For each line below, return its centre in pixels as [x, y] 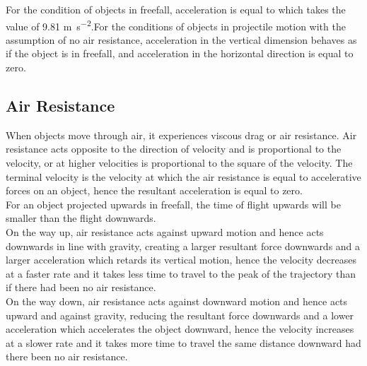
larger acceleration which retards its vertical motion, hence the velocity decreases [181, 260]
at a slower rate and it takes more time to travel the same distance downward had [183, 342]
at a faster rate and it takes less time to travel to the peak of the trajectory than [181, 273]
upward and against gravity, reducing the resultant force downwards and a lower [180, 315]
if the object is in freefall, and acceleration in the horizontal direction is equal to [180, 53]
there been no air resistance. [67, 356]
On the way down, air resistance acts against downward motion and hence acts [177, 301]
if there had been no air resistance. [81, 287]
